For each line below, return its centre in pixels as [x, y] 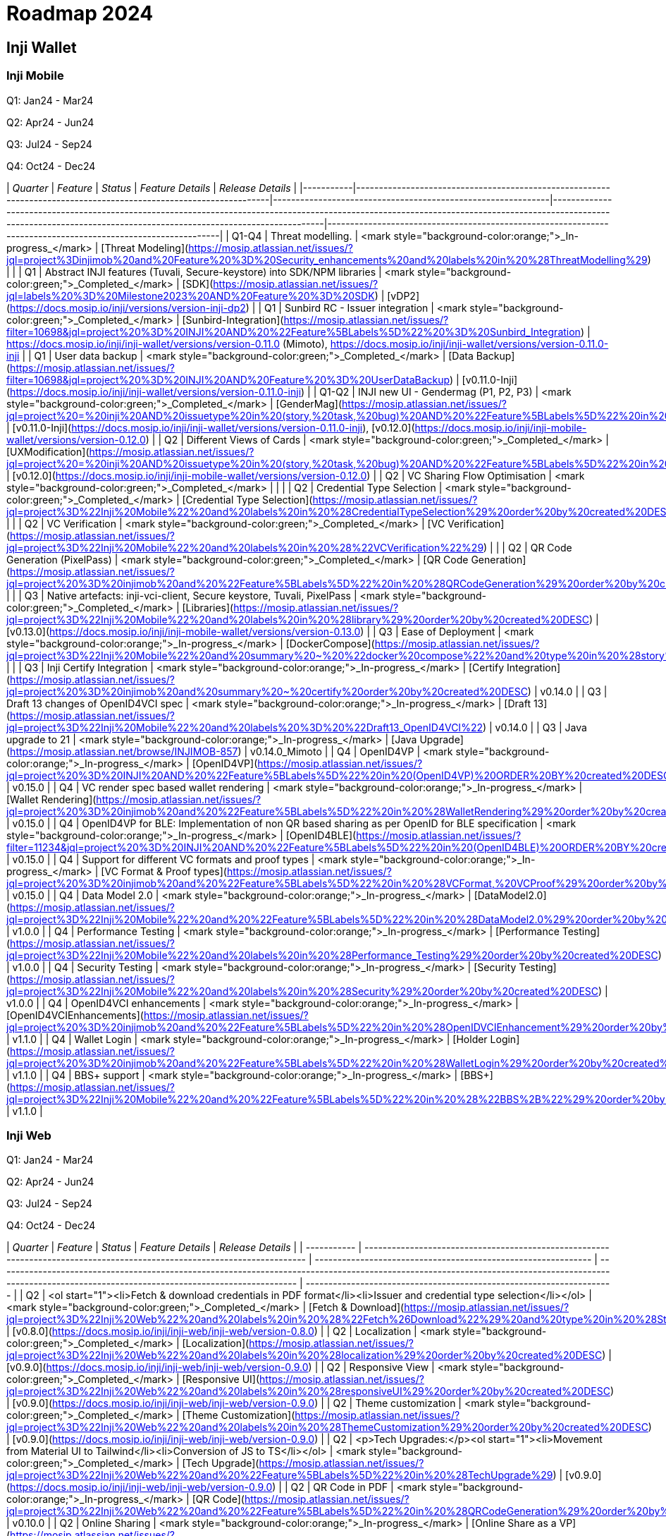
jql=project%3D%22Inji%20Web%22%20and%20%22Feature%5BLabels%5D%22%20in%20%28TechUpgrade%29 [280, 1475]
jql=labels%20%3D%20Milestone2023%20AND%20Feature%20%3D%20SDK [191, 295]
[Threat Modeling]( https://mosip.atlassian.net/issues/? [227, 248]
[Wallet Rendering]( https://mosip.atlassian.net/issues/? [134, 799]
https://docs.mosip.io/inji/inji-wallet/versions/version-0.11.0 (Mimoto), [167, 343]
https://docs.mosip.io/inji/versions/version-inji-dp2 [128, 307]
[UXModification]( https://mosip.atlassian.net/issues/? [130, 451]
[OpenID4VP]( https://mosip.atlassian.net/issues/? [307, 763]
